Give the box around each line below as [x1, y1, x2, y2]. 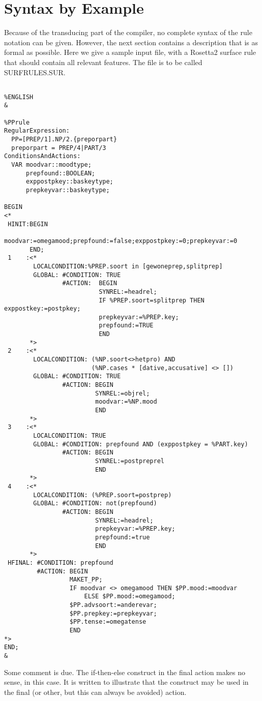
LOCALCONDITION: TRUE [33, 432, 106, 439]
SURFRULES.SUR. [4, 67, 66, 77]
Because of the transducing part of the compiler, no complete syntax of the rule [4, 27, 252, 38]
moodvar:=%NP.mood [95, 398, 157, 406]
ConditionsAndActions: [4, 153, 81, 160]
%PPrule [4, 118, 30, 126]
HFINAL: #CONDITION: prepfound [8, 559, 113, 566]
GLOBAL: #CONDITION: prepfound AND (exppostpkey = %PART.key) [33, 440, 248, 448]
